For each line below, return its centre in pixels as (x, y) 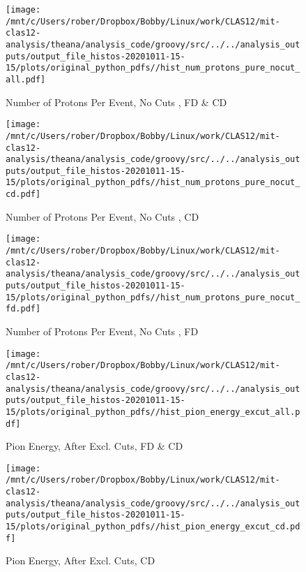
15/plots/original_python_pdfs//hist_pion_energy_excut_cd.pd (153, 527)
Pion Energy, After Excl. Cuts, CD (81, 560)
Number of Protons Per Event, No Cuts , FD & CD (116, 102)
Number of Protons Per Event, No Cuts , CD (102, 216)
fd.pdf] (23, 309)
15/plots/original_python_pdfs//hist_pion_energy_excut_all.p (153, 412)
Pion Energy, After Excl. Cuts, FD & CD (94, 446)
